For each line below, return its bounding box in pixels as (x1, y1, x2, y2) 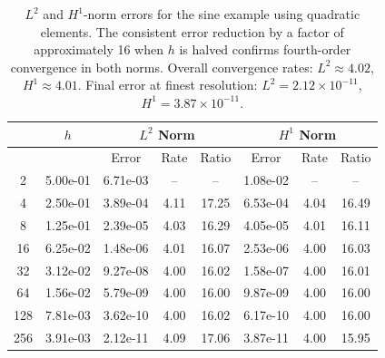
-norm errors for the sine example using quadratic (83, 5, 360, 23)
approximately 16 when (34, 40, 164, 59)
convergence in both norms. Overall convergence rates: (10, 57, 313, 76)
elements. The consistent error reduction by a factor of (40, 22, 344, 41)
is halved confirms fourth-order (179, 40, 351, 59)
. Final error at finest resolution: (77, 75, 258, 94)
